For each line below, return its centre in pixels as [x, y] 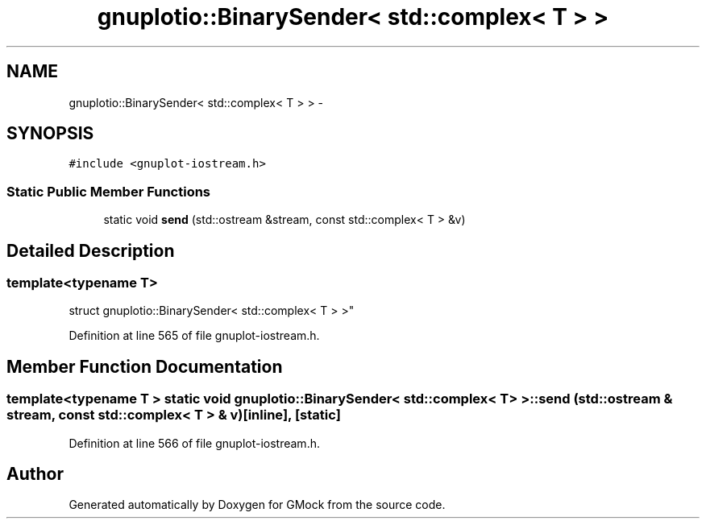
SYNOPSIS [50, 134]
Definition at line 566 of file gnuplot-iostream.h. [194, 443]
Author [35, 474]
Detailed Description [91, 250]
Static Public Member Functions [109, 191]
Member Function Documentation [145, 366]
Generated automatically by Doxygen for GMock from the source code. [257, 505]
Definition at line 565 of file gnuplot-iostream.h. [194, 336]
